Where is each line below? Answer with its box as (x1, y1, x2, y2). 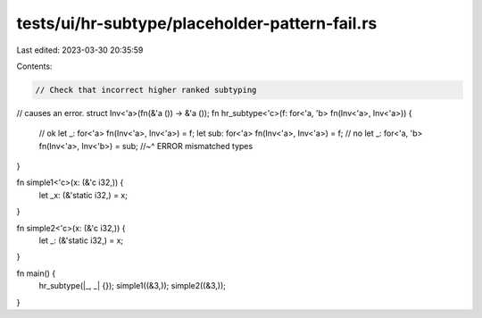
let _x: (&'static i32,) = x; (38, 189, 129, 200)
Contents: (16, 61, 53, 71)
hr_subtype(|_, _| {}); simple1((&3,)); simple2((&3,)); (38, 280, 227, 291)
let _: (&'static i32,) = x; (38, 235, 124, 246)
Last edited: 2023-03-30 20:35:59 (16, 45, 144, 55)
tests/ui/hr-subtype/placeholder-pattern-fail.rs (16, 13, 378, 33)
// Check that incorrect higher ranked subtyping (35, 85, 257, 95)
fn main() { (16, 268, 56, 279)
